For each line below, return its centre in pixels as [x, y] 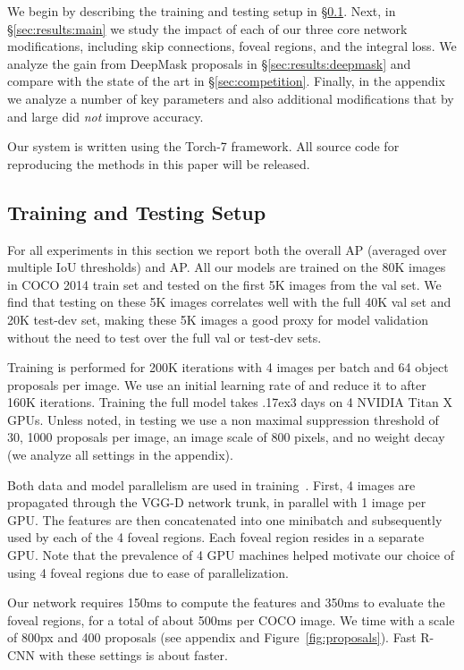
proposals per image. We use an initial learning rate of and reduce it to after [217, 384]
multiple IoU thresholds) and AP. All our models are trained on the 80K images [227, 267]
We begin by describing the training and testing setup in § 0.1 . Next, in [202, 11]
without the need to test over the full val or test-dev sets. [165, 337]
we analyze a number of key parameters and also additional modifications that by [231, 98]
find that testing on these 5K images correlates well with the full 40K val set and [229, 302]
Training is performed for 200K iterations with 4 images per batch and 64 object [228, 367]
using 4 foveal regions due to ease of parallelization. [148, 572]
